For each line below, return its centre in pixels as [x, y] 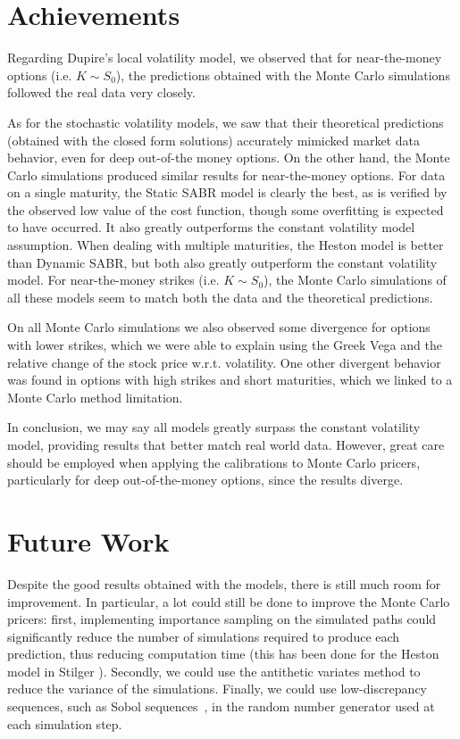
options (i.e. [40, 75]
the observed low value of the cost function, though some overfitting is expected [226, 209]
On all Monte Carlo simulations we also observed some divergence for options [219, 327]
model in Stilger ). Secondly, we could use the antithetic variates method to [214, 671]
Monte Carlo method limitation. [95, 397]
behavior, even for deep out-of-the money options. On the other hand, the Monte [229, 158]
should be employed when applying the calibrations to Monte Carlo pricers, [214, 462]
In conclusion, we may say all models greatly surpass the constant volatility [214, 427]
